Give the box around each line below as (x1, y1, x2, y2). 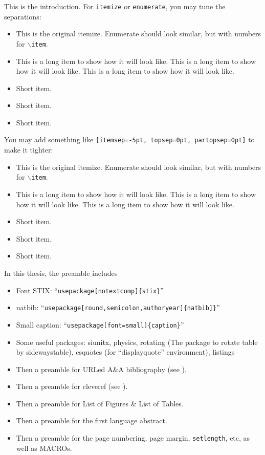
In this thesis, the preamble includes (4, 267, 118, 278)
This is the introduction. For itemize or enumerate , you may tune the (4, 1, 226, 11)
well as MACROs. (16, 442, 72, 453)
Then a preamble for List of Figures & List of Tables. (16, 398, 184, 408)
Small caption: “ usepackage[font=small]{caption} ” (16, 319, 184, 330)
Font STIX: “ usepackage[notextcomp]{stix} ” (16, 285, 164, 295)
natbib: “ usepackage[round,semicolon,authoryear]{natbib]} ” (16, 302, 220, 313)
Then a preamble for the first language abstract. (16, 415, 167, 426)
